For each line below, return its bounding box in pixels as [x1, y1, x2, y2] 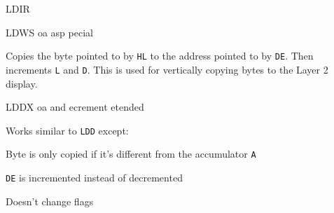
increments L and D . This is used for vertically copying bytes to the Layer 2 [6, 62, 328, 76]
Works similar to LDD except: [6, 123, 129, 137]
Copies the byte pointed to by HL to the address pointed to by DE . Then [6, 48, 314, 63]
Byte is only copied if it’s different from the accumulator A [6, 146, 256, 161]
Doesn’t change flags [6, 193, 94, 208]
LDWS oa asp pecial [6, 25, 93, 39]
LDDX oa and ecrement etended [6, 99, 144, 114]
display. [6, 76, 38, 90]
